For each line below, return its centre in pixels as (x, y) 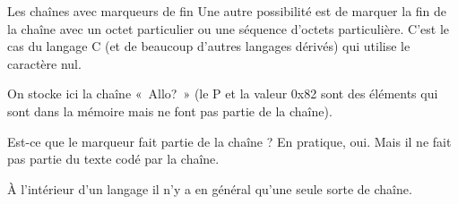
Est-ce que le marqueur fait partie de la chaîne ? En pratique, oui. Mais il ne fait (229, 141)
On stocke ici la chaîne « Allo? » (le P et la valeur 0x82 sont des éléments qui (223, 93)
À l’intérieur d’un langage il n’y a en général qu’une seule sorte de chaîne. (210, 188)
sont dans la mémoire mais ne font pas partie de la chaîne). (170, 110)
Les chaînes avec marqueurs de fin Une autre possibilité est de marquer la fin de (227, 11)
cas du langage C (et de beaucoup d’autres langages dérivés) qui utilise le (209, 46)
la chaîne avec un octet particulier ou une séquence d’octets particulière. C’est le (229, 28)
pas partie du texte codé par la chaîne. (113, 159)
